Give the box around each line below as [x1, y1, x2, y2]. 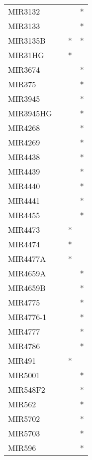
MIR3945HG [8, 107, 52, 119]
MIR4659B [8, 282, 46, 293]
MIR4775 [8, 296, 40, 308]
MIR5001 [8, 369, 40, 381]
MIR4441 [8, 195, 40, 206]
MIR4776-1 [8, 311, 47, 323]
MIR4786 [8, 340, 40, 352]
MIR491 [8, 355, 36, 366]
